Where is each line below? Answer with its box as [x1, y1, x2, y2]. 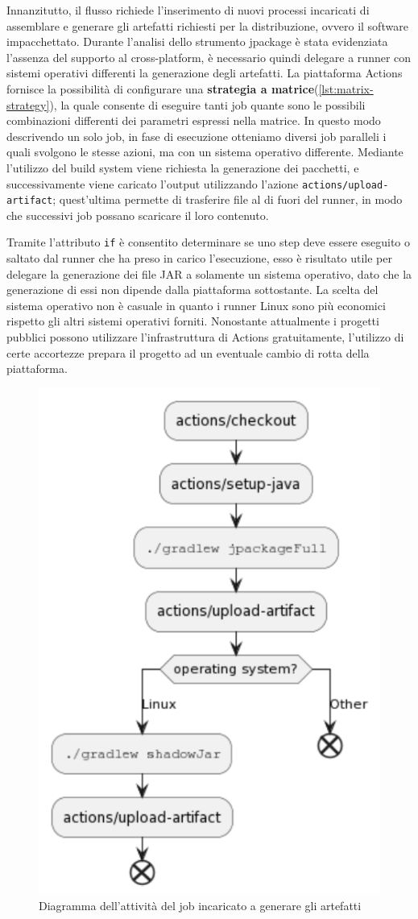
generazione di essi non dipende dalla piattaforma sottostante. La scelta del [6, 281, 379, 298]
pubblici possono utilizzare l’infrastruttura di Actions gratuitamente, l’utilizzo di [6, 329, 404, 346]
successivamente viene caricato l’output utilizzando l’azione [6, 175, 299, 192]
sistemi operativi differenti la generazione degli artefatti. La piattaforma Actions [6, 64, 403, 81]
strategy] [6, 96, 50, 113]
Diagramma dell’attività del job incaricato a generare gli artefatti [39, 897, 362, 914]
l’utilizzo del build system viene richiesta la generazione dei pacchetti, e [6, 159, 359, 176]
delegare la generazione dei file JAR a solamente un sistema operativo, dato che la [6, 265, 412, 282]
